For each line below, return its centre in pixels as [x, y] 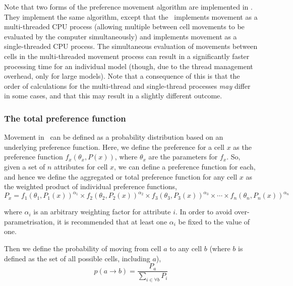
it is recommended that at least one [112, 221]
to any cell [186, 248]
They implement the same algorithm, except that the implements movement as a [131, 16]
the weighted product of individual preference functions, [91, 186]
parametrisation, [30, 221]
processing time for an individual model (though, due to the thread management [129, 66]
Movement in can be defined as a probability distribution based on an [114, 137]
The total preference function [65, 118]
